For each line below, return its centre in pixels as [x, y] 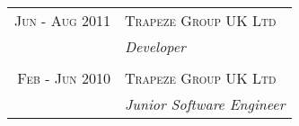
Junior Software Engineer [205, 104]
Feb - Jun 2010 [64, 78]
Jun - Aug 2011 [62, 20]
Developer [155, 46]
